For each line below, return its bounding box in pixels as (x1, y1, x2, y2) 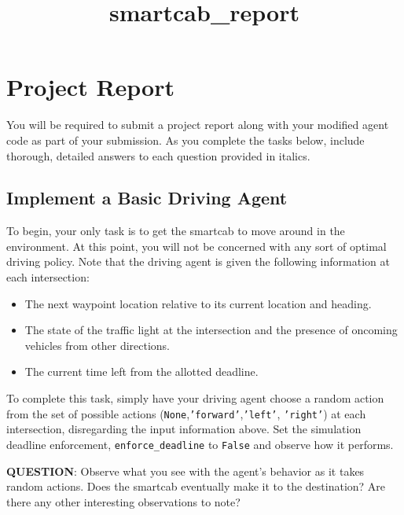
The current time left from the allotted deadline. (24, 363, 259, 380)
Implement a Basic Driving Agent (6, 186, 288, 210)
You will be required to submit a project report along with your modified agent (6, 116, 389, 133)
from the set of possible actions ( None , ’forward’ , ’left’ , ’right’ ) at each (6, 405, 366, 421)
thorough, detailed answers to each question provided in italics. (6, 147, 310, 164)
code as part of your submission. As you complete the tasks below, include (6, 131, 365, 148)
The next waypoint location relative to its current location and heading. (24, 295, 372, 311)
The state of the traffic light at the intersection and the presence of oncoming (24, 322, 398, 338)
